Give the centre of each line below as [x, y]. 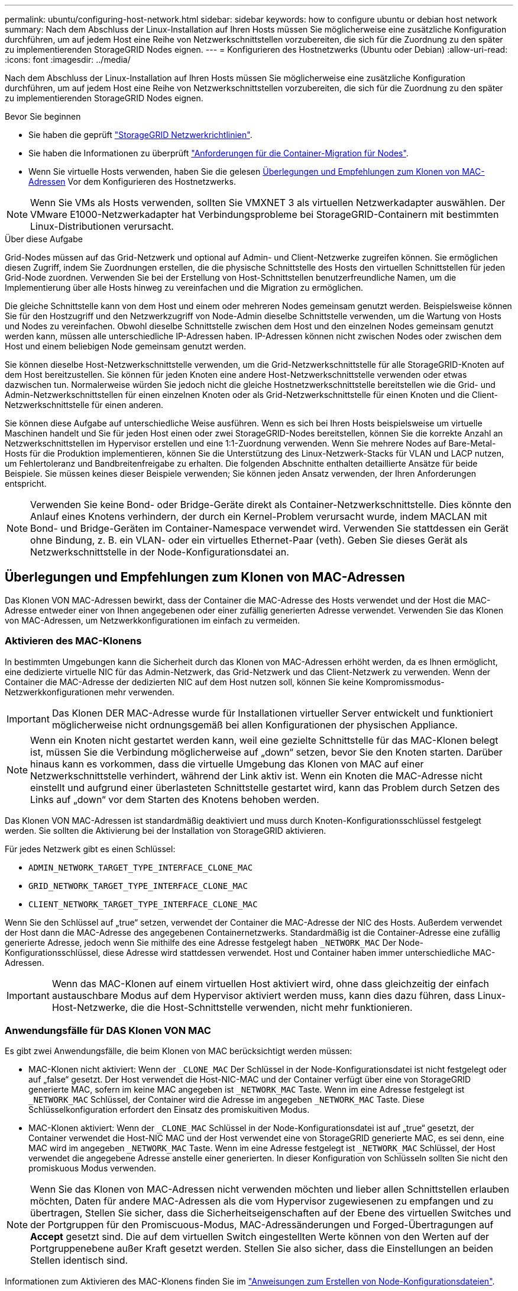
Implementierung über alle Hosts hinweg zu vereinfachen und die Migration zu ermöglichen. [184, 288]
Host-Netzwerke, [90, 1007]
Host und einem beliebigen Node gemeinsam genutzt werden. [126, 346]
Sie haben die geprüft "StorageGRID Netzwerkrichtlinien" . [140, 135]
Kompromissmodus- [405, 682]
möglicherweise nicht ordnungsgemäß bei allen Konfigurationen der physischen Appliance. [255, 725]
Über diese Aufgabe [44, 239]
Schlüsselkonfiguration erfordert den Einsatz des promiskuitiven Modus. [169, 1110]
